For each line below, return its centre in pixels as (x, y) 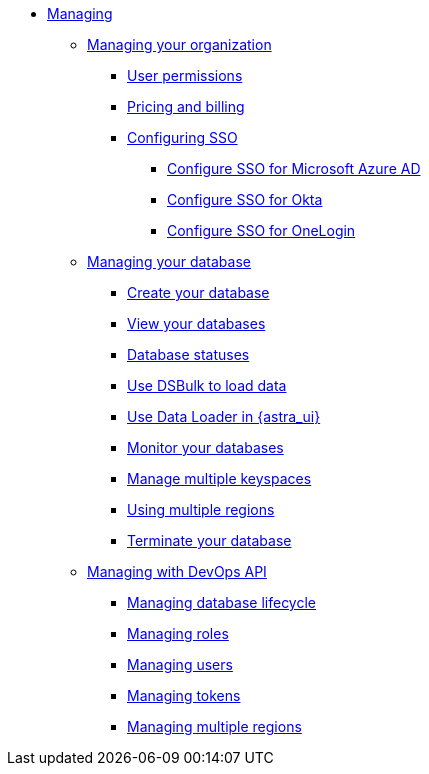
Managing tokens (184, 695)
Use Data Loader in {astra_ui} (224, 416)
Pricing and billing (186, 106)
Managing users (180, 664)
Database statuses (188, 354)
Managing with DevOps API (177, 571)
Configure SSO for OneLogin (261, 230)
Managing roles (178, 633)
